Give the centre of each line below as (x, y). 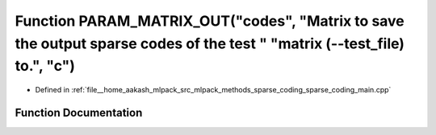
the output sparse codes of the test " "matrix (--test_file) (210, 43)
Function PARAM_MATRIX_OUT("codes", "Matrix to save (210, 21)
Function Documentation (79, 112)
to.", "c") (45, 66)
